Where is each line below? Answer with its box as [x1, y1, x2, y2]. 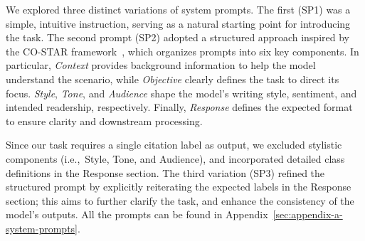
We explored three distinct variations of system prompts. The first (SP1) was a [6, 2, 351, 16]
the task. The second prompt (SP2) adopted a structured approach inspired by [6, 30, 349, 45]
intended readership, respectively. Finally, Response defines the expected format [6, 100, 353, 114]
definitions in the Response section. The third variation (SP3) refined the [6, 165, 325, 180]
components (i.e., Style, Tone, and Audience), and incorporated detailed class [6, 151, 345, 166]
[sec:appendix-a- [273, 207, 343, 222]
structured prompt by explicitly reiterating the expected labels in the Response [6, 179, 351, 194]
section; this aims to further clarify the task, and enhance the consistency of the [6, 193, 354, 208]
